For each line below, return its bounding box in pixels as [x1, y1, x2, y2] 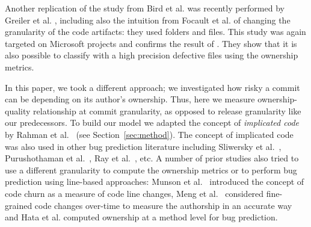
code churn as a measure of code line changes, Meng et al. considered [5, 187, 264, 199]
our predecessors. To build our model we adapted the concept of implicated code [5, 116, 300, 129]
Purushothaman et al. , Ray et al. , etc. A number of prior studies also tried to [5, 152, 299, 164]
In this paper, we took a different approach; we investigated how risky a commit [5, 81, 300, 93]
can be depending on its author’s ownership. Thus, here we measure [5, 93, 255, 105]
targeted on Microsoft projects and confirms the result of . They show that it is [5, 37, 297, 49]
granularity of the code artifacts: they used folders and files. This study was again [5, 25, 306, 38]
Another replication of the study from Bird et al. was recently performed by [5, 2, 285, 14]
